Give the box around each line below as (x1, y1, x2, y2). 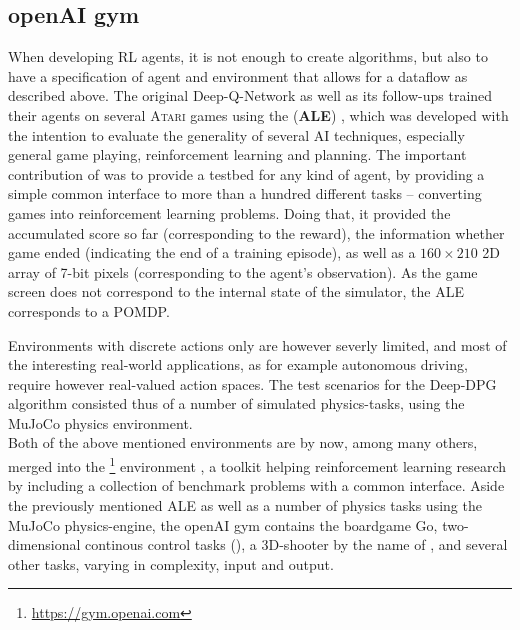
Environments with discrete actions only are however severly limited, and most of (8, 334, 507, 355)
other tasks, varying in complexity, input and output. (8, 553, 334, 574)
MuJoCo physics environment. (8, 412, 193, 433)
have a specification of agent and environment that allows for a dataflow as (8, 65, 468, 86)
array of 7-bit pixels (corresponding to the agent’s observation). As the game (8, 261, 478, 282)
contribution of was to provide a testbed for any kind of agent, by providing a (8, 163, 485, 184)
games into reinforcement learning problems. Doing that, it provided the (8, 202, 451, 223)
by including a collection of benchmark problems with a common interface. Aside (8, 475, 505, 496)
